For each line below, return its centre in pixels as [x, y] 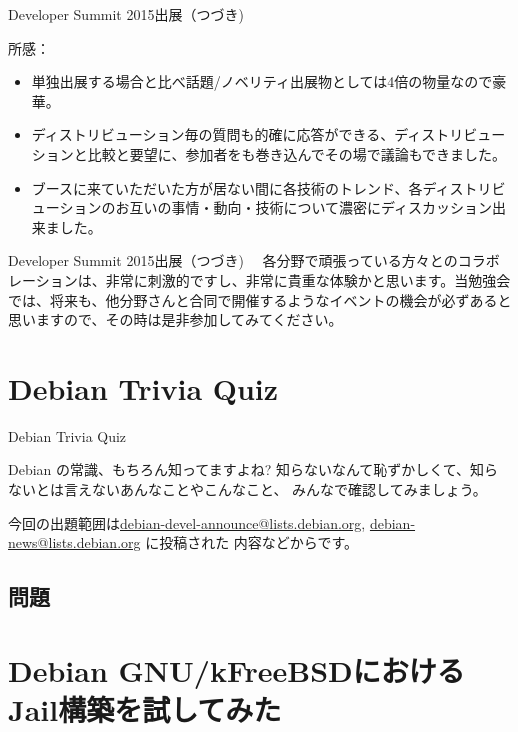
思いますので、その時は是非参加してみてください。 [175, 319]
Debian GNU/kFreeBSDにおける [236, 669]
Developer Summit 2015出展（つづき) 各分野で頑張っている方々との [233, 260]
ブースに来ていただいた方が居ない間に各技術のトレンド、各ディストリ [261, 187]
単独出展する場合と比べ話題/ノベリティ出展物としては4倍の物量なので [262, 81]
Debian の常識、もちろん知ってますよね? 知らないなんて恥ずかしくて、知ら [253, 469]
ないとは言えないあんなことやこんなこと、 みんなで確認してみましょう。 [247, 489]
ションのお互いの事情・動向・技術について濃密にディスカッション [276, 207]
